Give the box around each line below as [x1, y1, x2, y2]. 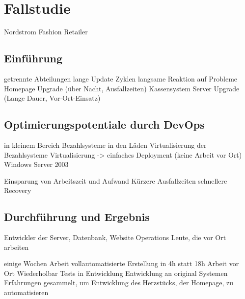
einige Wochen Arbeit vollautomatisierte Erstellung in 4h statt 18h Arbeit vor [4, 258, 239, 269]
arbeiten [4, 242, 29, 252]
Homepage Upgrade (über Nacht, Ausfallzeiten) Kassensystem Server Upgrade [4, 83, 240, 93]
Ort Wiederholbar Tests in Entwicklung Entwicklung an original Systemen [4, 268, 228, 278]
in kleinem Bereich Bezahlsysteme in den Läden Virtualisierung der [4, 139, 207, 150]
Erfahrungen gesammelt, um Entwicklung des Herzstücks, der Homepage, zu [4, 277, 234, 288]
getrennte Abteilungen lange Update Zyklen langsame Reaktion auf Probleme [4, 73, 238, 83]
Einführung [4, 51, 63, 66]
